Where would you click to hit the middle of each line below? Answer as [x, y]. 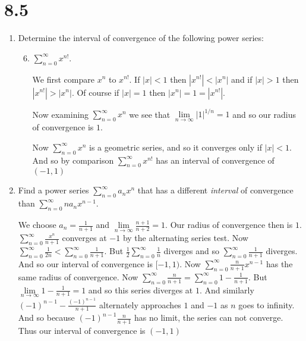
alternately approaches [140, 304]
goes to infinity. [266, 304]
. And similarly [227, 290]
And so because [46, 317]
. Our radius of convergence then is [229, 225]
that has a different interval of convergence [215, 190]
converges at [84, 238]
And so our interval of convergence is [85, 263]
